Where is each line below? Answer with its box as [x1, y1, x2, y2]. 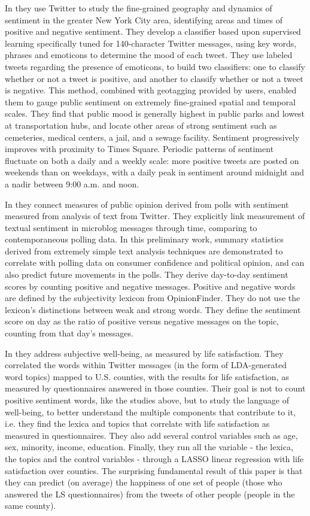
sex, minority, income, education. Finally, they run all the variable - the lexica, [5, 441, 293, 453]
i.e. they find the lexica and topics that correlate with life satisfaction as [5, 417, 270, 430]
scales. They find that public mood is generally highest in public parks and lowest [5, 107, 305, 120]
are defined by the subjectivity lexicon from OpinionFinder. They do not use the [5, 292, 300, 304]
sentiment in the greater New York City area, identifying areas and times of [5, 13, 282, 26]
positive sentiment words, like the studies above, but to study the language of [5, 394, 289, 406]
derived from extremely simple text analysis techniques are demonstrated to [5, 244, 283, 257]
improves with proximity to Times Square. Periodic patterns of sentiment [5, 142, 274, 155]
